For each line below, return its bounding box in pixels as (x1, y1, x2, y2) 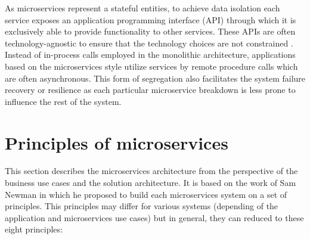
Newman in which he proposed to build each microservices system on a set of (5, 188, 287, 200)
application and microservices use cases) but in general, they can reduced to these (5, 211, 304, 224)
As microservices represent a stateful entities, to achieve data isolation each (5, 2, 280, 14)
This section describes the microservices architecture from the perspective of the (5, 164, 298, 177)
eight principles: (5, 223, 63, 235)
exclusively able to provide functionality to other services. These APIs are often (5, 25, 296, 38)
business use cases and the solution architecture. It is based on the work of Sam (5, 176, 296, 189)
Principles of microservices (5, 130, 228, 154)
